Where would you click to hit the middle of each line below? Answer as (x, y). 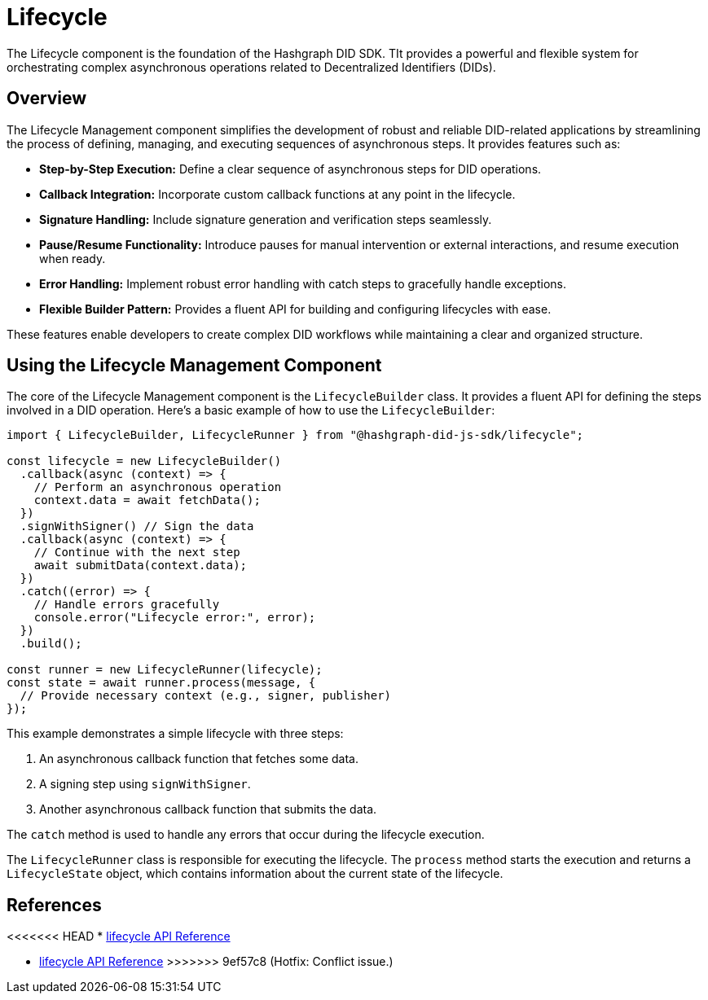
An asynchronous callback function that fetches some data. (199, 759)
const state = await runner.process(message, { (161, 683)
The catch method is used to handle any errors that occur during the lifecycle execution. (246, 835)
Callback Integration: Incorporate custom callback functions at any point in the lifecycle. (277, 194)
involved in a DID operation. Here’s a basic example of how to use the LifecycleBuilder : (251, 410)
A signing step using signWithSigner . (145, 784)
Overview (47, 99)
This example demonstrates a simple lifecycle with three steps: (175, 734)
